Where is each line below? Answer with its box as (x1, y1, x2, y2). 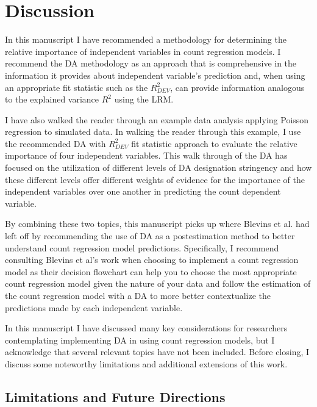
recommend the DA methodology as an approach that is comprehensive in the (5, 57, 297, 70)
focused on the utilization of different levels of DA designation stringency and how (5, 161, 312, 174)
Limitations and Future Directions (5, 387, 226, 406)
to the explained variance (5, 93, 99, 106)
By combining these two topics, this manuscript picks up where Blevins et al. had (5, 217, 310, 230)
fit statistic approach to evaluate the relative (131, 137, 297, 149)
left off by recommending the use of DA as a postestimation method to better (5, 229, 295, 242)
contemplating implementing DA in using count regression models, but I (5, 333, 275, 346)
